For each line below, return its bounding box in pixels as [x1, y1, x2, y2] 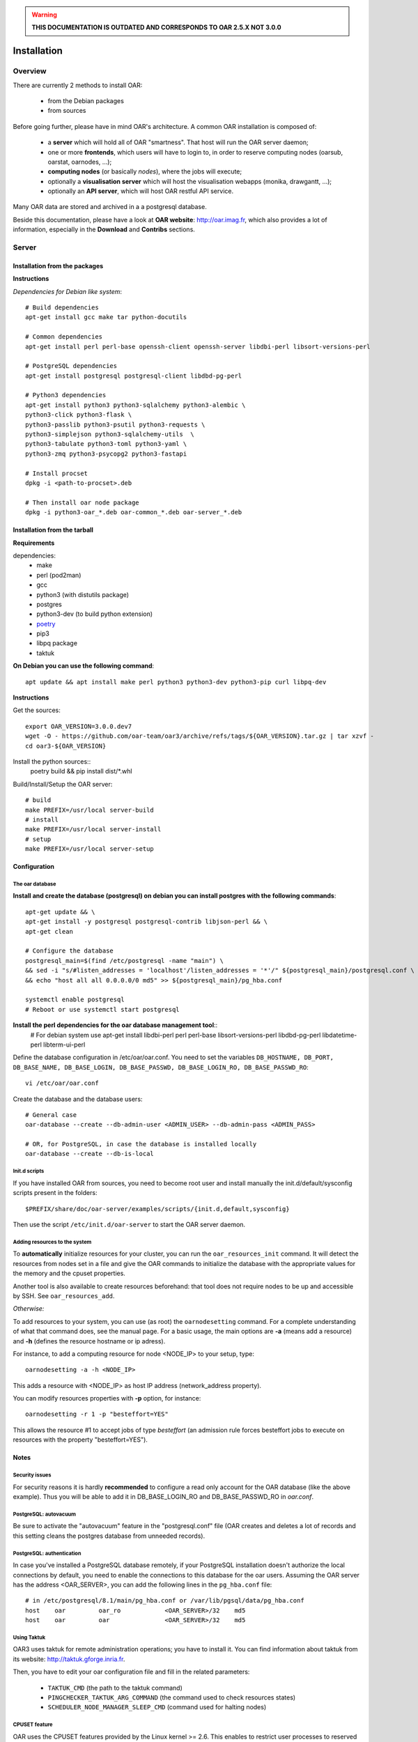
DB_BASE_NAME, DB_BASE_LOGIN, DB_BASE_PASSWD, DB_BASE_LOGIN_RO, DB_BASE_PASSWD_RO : [13, 1063, 309, 1071]
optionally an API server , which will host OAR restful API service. [47, 187, 233, 195]
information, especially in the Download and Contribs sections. [13, 225, 195, 233]
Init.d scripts [13, 1168, 45, 1175]
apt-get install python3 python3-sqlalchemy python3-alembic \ [25, 401, 246, 409]
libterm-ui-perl [42, 1040, 86, 1049]
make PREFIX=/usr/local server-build [25, 806, 155, 814]
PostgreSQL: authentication [13, 1550, 82, 1557]
